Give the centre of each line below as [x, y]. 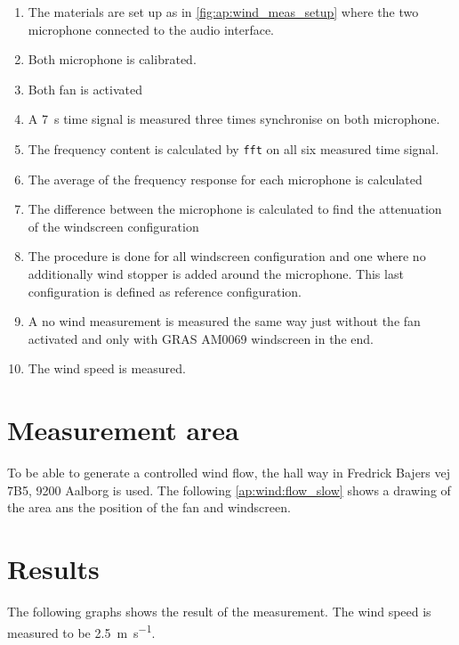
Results [53, 569]
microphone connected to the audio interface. [151, 29]
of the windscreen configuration [113, 226]
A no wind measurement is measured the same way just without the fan [224, 321]
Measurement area [123, 430]
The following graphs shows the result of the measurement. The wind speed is [219, 611]
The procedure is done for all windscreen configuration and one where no [227, 256]
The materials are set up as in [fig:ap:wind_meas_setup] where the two [223, 12]
